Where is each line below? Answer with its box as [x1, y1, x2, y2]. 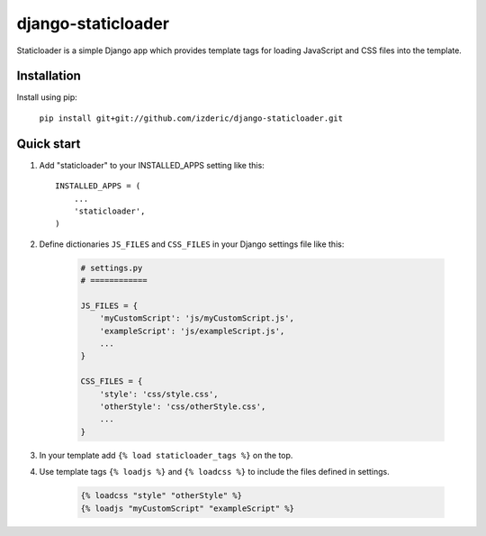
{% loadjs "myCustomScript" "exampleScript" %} [80, 503, 294, 513]
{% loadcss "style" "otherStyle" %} [80, 491, 243, 501]
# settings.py [80, 262, 143, 273]
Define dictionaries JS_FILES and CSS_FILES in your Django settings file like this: [39, 239, 345, 250]
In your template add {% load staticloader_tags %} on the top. [39, 450, 293, 460]
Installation [16, 68, 81, 84]
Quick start [16, 136, 81, 151]
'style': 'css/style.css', [99, 388, 220, 399]
